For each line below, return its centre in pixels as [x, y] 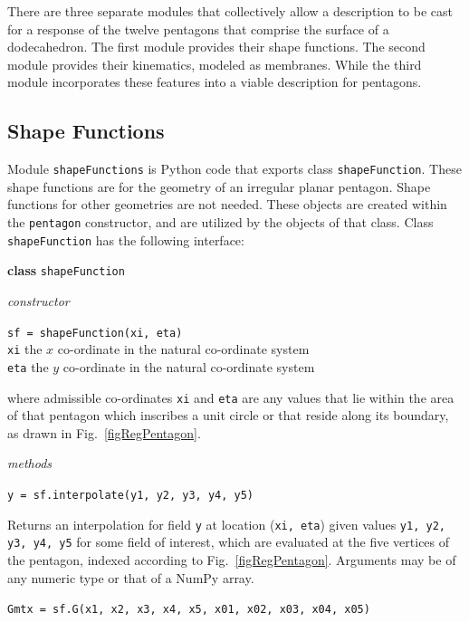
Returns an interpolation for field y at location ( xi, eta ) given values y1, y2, [226, 524]
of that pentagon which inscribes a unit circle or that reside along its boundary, [228, 415]
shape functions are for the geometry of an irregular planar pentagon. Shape [219, 186]
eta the [28, 366]
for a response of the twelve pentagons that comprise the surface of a [198, 29]
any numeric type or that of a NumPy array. [131, 577]
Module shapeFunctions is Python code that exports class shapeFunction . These [234, 169]
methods [30, 463]
